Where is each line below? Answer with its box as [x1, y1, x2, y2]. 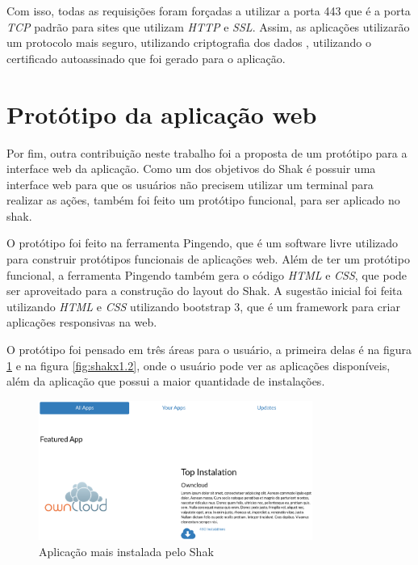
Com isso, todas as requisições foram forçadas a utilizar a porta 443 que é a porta [6, 2, 411, 19]
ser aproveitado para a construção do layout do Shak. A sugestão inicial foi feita [6, 282, 403, 299]
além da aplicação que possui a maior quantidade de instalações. [6, 373, 325, 390]
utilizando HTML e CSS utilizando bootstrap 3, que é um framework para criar [6, 297, 400, 314]
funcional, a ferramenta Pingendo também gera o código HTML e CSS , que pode [6, 266, 408, 283]
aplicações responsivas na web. [6, 314, 157, 331]
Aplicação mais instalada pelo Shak [39, 542, 214, 559]
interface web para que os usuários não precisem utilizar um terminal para [6, 175, 374, 192]
